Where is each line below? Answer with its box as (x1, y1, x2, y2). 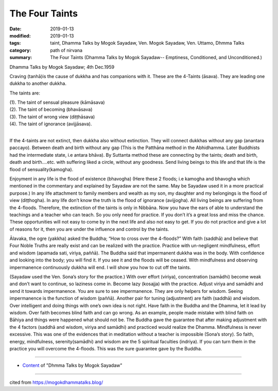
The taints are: (9, 90, 41, 96)
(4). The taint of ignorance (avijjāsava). (9, 121, 92, 127)
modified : (9, 32, 31, 39)
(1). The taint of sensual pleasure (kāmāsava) (9, 99, 105, 105)
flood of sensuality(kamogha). (9, 166, 74, 172)
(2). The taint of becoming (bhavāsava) (9, 106, 93, 113)
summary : (9, 54, 32, 61)
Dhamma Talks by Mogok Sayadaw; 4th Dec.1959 (9, 64, 115, 70)
